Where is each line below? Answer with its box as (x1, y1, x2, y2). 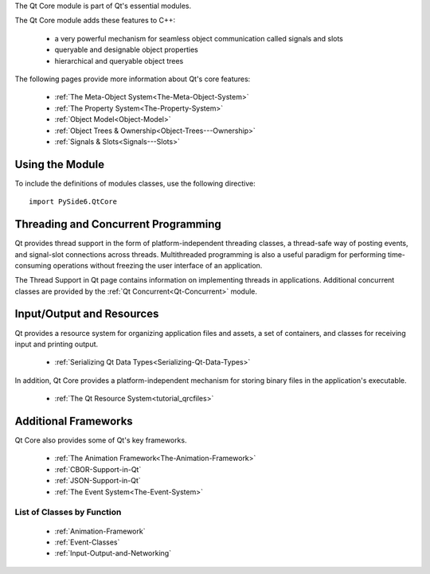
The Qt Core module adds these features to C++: (14, 16, 176, 25)
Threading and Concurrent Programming (14, 217, 222, 231)
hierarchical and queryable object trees (54, 56, 184, 65)
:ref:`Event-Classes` (54, 537, 120, 547)
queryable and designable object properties (54, 45, 198, 55)
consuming (14, 260, 52, 270)
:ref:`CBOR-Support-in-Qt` (54, 464, 142, 474)
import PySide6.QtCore (29, 197, 118, 206)
